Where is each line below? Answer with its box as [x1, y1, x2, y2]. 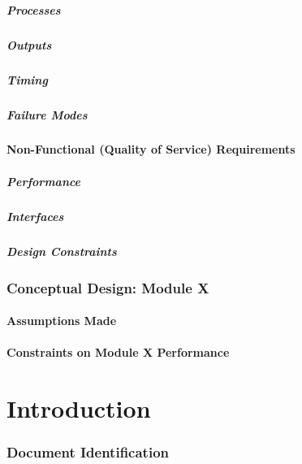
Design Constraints [6, 242, 117, 259]
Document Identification [6, 442, 169, 462]
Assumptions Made [6, 312, 117, 329]
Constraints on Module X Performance [6, 344, 230, 361]
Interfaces [6, 207, 64, 224]
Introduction [6, 392, 151, 425]
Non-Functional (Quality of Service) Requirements [6, 141, 296, 158]
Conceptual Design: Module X [6, 277, 209, 297]
